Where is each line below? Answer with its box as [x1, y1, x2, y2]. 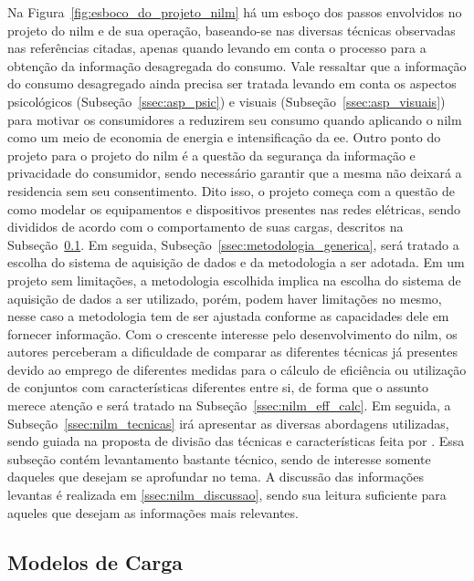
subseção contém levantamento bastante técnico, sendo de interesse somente [7, 449, 431, 468]
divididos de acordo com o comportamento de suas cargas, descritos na [7, 217, 404, 236]
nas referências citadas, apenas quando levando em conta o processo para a [7, 38, 427, 57]
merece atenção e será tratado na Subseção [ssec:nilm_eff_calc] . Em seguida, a [7, 396, 451, 415]
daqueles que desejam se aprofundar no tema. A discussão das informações [7, 467, 425, 486]
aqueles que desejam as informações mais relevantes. [7, 503, 299, 522]
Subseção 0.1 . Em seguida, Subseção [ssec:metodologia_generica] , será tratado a [7, 234, 459, 254]
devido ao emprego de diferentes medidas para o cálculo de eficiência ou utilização [7, 359, 467, 379]
